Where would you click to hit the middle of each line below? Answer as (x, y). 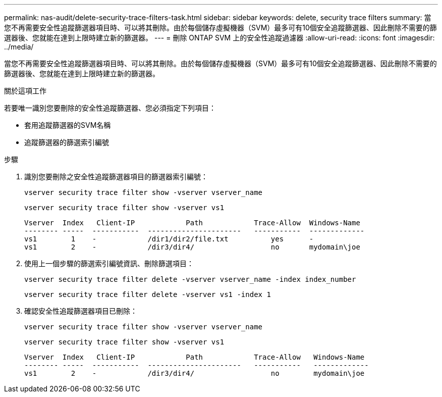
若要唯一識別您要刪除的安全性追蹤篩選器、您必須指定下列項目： (110, 108)
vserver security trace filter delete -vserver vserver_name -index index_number (190, 279)
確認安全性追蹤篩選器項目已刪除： (81, 311)
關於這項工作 (25, 91)
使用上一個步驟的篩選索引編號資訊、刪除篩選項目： (109, 263)
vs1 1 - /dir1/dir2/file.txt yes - (169, 239)
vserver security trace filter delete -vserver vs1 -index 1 (148, 294)
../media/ (19, 47)
